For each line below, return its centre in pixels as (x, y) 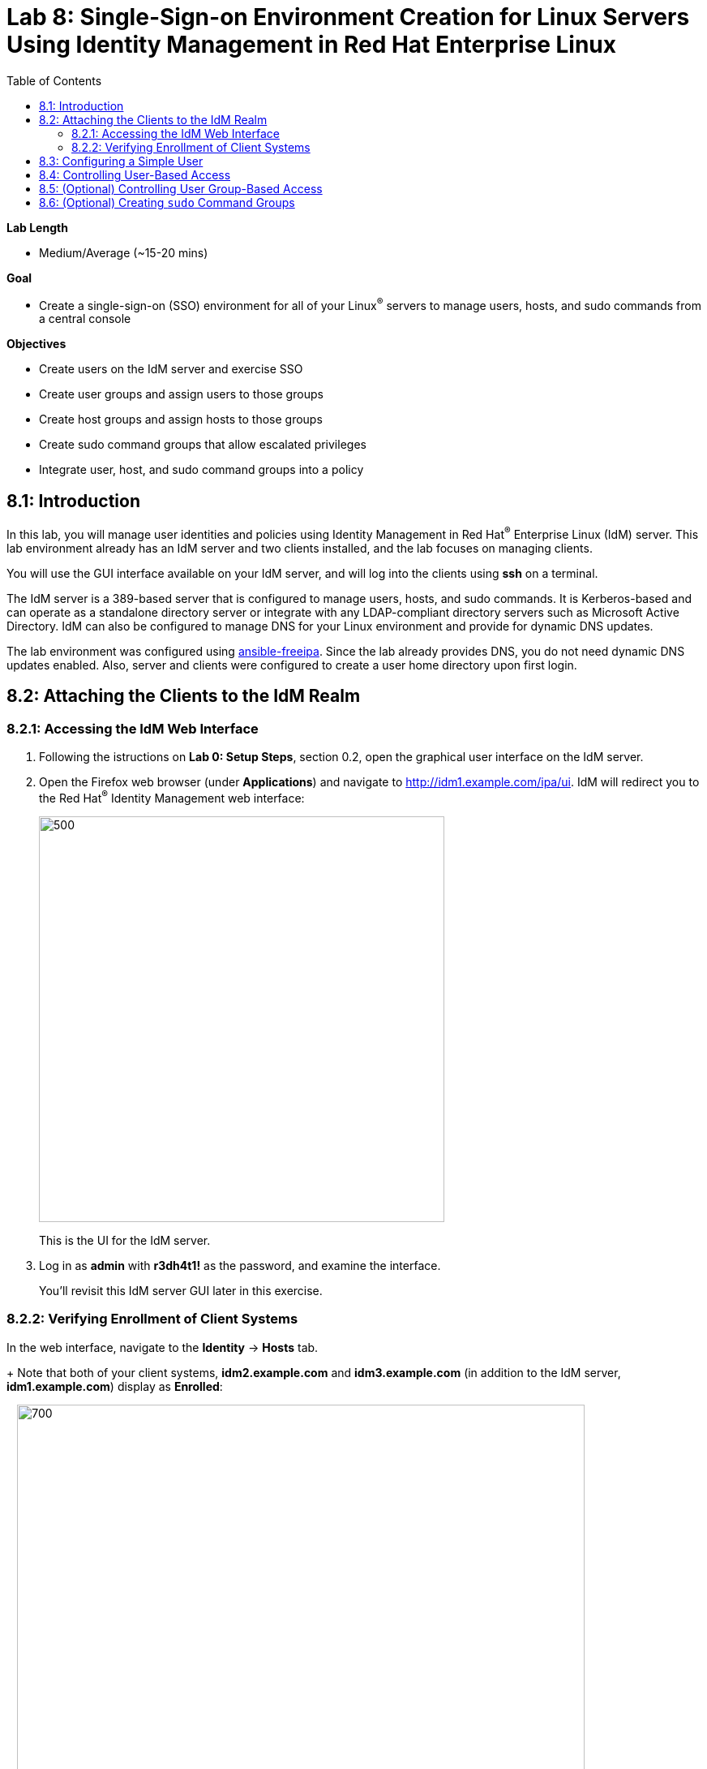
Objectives (36, 344)
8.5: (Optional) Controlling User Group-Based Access (181, 188)
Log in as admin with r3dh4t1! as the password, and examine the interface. (240, 1265)
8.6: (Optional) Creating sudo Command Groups (167, 202)
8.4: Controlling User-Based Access (135, 174)
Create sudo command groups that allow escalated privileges (203, 445)
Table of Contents (54, 80)
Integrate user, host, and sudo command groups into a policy (201, 470)
